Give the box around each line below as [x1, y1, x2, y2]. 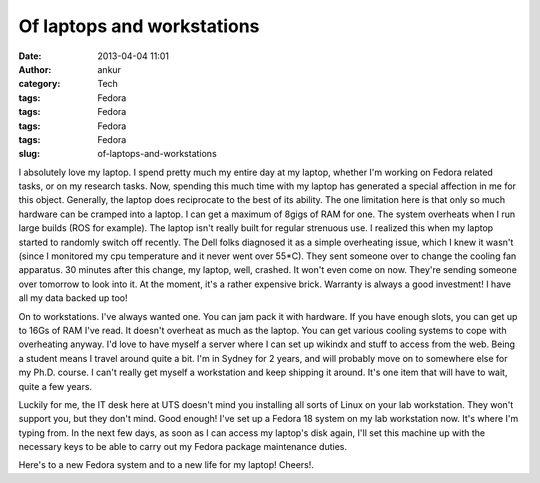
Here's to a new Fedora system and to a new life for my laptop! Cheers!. [18, 459, 315, 471]
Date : [18, 50, 42, 62]
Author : [18, 63, 52, 75]
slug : [18, 148, 40, 160]
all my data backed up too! [18, 292, 128, 304]
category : [18, 78, 61, 90]
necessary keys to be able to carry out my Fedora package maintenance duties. [18, 441, 347, 453]
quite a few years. [18, 380, 93, 392]
